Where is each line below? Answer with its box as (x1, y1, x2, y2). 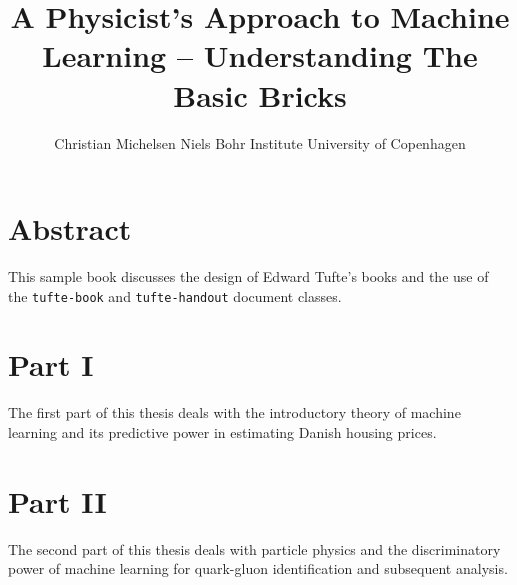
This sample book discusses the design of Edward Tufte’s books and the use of (8, 266, 489, 287)
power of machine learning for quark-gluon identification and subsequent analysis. (8, 558, 508, 579)
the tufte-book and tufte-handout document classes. (8, 285, 342, 306)
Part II (8, 480, 107, 521)
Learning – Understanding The (42, 35, 478, 76)
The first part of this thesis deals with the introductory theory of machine (8, 402, 461, 423)
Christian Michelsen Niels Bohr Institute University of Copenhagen (54, 132, 466, 153)
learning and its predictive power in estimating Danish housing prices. (8, 422, 437, 442)
